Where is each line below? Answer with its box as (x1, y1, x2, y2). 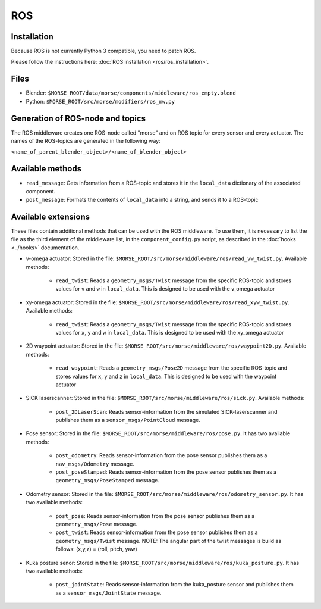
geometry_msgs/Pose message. (55, 520, 138, 527)
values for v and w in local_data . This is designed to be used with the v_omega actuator (55, 285, 275, 292)
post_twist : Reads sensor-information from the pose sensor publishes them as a (55, 529, 258, 536)
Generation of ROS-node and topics (11, 113, 146, 123)
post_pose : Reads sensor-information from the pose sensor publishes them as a (55, 512, 255, 519)
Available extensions (11, 211, 90, 221)
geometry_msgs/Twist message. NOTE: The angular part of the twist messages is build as (55, 537, 282, 544)
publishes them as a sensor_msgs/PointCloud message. (55, 417, 200, 424)
